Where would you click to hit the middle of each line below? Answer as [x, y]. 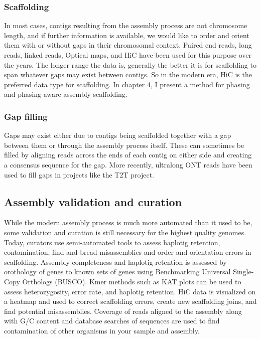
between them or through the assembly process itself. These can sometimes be [124, 145]
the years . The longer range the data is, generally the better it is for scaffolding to [130, 64]
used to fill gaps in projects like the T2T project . [79, 174]
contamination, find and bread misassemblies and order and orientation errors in [128, 252]
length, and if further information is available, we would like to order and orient [127, 35]
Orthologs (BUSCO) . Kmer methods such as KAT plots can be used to [132, 281]
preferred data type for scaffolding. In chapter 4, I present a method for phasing [127, 84]
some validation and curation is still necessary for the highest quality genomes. [125, 232]
